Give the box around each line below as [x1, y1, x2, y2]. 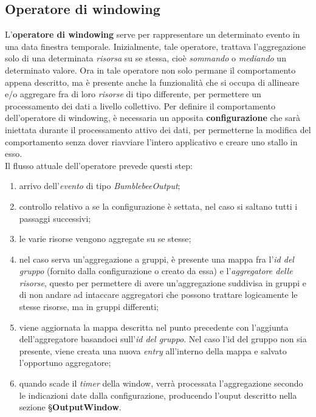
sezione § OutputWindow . [19, 401, 122, 413]
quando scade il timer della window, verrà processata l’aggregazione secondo [19, 377, 303, 390]
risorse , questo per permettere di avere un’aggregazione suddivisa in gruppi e [19, 276, 306, 289]
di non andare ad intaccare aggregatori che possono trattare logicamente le [19, 288, 298, 301]
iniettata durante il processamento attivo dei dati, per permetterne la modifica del [5, 123, 311, 136]
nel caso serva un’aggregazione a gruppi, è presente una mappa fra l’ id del [19, 252, 294, 265]
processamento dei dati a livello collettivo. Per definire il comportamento [5, 99, 275, 112]
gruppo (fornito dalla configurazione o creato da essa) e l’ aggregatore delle [19, 264, 293, 277]
